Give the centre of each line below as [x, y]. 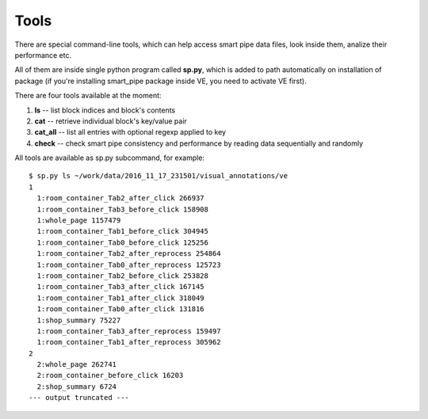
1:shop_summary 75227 [79, 320]
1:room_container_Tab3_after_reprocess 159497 [129, 331]
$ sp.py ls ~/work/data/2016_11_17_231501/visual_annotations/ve [159, 176]
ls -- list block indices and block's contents [105, 110]
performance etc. [43, 55]
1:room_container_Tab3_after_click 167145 [121, 287]
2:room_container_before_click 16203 [110, 375]
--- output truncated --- [79, 398]
